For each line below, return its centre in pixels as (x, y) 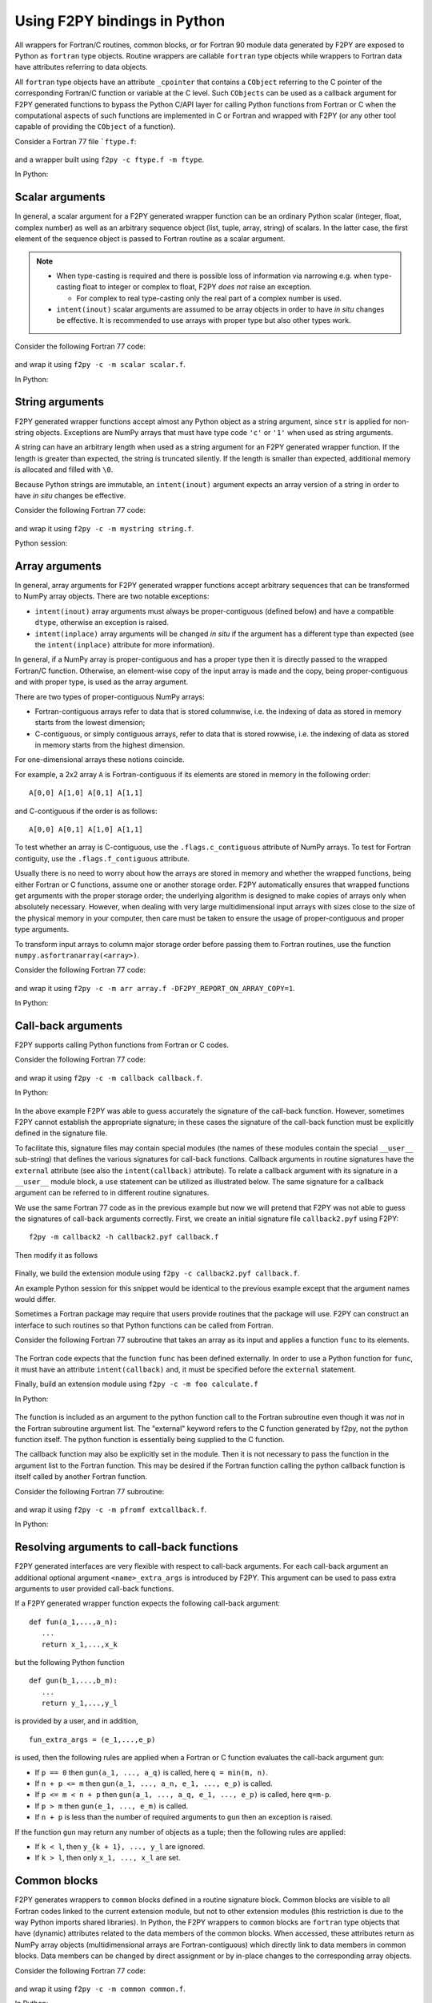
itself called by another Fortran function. (81, 1477)
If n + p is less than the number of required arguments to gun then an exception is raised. (184, 1817)
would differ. (35, 1300)
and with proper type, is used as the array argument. (102, 682)
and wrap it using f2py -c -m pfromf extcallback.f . (111, 1509)
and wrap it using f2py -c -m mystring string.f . (104, 528)
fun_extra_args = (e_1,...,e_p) (92, 1739)
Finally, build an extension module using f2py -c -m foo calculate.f (137, 1384)
